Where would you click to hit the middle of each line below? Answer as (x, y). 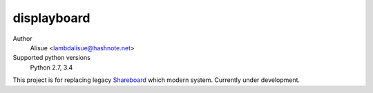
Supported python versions (52, 58)
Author (22, 39)
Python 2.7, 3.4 (51, 67)
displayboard (51, 18)
